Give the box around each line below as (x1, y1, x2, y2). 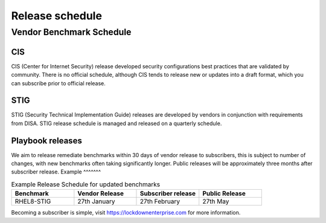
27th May (202, 197, 229, 205)
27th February (139, 197, 181, 205)
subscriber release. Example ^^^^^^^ (11, 168, 101, 175)
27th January (77, 197, 115, 205)
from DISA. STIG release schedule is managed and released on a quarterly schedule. (11, 120, 222, 127)
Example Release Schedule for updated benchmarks (11, 180, 161, 189)
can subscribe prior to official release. (11, 79, 106, 87)
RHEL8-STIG (14, 197, 51, 205)
